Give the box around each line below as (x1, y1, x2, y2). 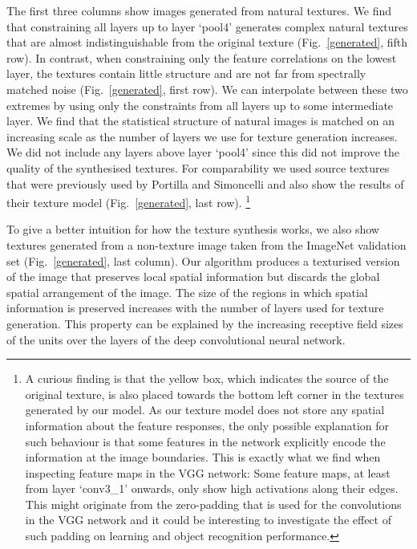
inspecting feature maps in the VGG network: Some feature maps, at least (25, 464, 391, 481)
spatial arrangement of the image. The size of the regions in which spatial (6, 283, 368, 300)
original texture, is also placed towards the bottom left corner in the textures (25, 385, 404, 402)
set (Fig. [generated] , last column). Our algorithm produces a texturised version (6, 252, 400, 269)
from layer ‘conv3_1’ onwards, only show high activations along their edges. (25, 480, 399, 497)
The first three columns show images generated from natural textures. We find (6, 2, 392, 18)
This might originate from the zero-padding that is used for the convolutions (25, 495, 402, 512)
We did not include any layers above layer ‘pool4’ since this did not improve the (6, 144, 399, 161)
